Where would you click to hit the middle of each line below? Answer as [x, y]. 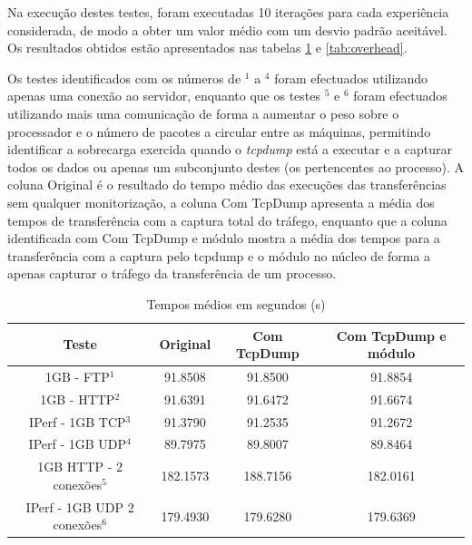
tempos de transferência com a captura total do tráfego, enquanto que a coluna [227, 220]
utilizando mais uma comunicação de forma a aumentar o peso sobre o [203, 113]
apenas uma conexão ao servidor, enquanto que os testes [164, 96]
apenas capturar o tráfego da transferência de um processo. [172, 273]
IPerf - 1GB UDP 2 [80, 506]
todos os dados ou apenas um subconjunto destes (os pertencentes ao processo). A [236, 166]
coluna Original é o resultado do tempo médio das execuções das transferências [227, 185]
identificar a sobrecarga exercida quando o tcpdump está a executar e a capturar [230, 149]
